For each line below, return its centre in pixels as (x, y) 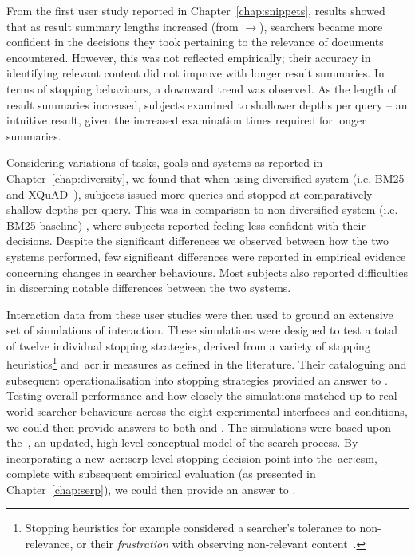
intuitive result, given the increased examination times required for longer (186, 120)
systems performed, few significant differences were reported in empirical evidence (206, 256)
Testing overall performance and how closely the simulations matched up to (191, 395)
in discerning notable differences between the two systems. (149, 288)
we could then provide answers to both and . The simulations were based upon (199, 427)
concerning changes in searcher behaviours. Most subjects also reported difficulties (207, 272)
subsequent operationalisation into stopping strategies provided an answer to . (197, 379)
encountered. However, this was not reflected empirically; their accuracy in (189, 57)
